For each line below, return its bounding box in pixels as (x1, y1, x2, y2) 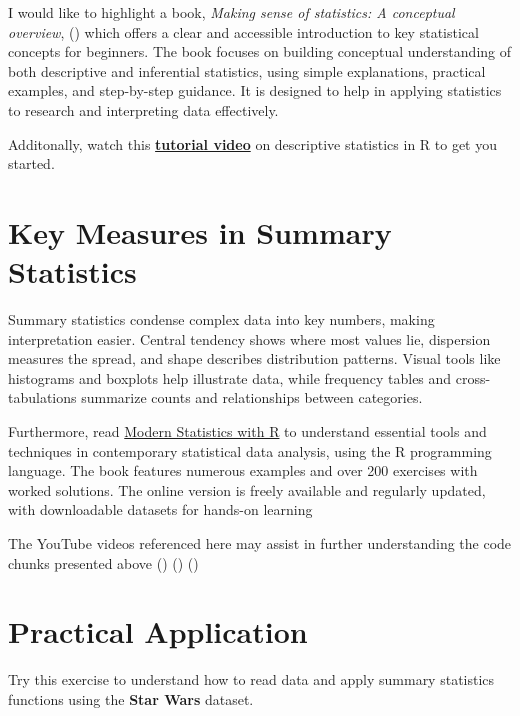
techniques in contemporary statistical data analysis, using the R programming (8, 440, 492, 461)
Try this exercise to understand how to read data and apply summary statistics (8, 669, 495, 690)
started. (8, 153, 55, 174)
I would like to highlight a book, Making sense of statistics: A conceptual (8, 2, 455, 22)
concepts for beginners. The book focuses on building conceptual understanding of (8, 41, 512, 62)
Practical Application (8, 611, 308, 652)
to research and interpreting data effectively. (8, 99, 279, 120)
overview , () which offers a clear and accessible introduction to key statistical (8, 21, 479, 42)
